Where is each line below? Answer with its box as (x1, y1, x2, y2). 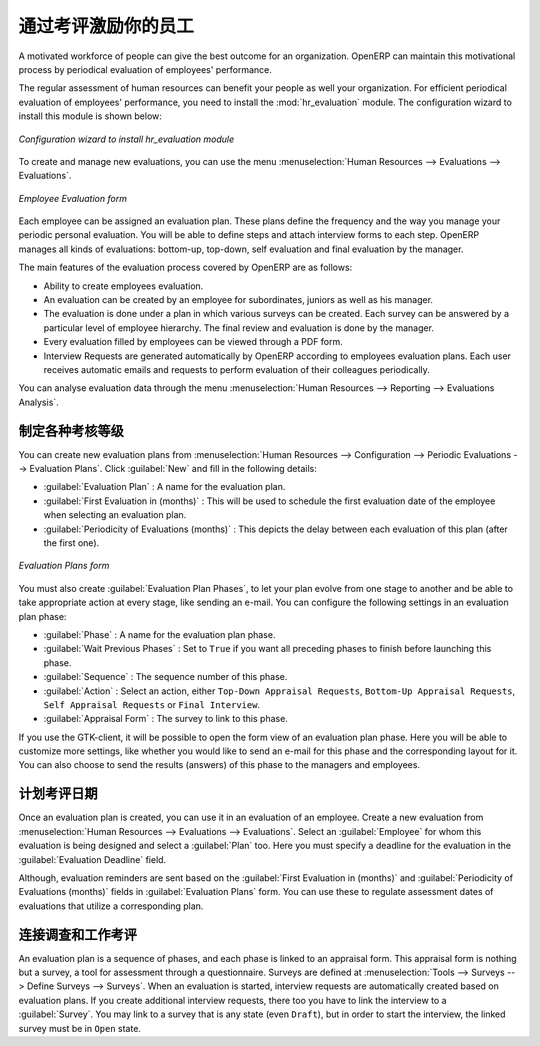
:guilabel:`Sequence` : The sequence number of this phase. (43, 671, 288, 683)
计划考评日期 (18, 785, 98, 802)
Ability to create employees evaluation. (43, 280, 204, 292)
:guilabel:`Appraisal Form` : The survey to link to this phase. (43, 713, 289, 725)
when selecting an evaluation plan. (43, 509, 187, 521)
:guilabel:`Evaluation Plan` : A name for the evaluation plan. (43, 481, 286, 493)
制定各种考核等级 (18, 422, 124, 439)
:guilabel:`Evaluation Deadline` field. (18, 853, 167, 865)
